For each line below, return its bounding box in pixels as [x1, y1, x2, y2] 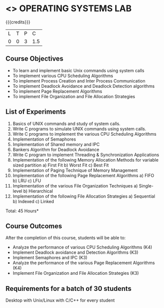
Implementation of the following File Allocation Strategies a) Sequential [12, 193, 155, 199]
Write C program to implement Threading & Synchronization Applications [12, 152, 159, 158]
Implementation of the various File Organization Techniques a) [12, 183, 138, 188]
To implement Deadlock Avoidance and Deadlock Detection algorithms [12, 83, 155, 89]
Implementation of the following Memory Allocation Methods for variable [12, 157, 159, 163]
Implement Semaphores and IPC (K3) [12, 255, 87, 261]
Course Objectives [5, 55, 64, 63]
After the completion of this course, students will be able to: [5, 235, 126, 241]
